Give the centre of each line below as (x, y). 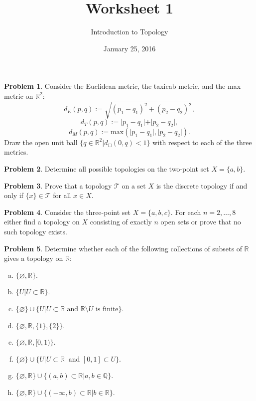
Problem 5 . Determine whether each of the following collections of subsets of (123, 248)
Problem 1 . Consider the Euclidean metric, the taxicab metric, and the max (123, 86)
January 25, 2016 (129, 48)
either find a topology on (42, 222)
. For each (186, 212)
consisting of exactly (121, 222)
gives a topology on (34, 258)
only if (14, 195)
